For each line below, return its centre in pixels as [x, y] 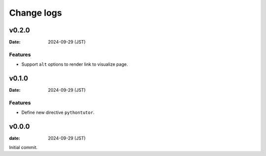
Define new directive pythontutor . [58, 112]
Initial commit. [23, 147]
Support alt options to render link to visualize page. [75, 64]
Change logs [35, 13]
